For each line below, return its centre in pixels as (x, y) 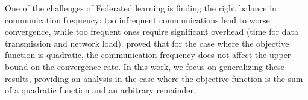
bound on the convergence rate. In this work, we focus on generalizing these (145, 66)
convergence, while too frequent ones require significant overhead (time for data (152, 31)
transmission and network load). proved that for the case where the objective (147, 43)
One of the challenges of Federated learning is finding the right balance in (141, 8)
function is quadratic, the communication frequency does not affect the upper (148, 55)
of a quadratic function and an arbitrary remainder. (100, 90)
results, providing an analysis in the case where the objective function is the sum (154, 78)
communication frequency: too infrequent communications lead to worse (137, 19)
